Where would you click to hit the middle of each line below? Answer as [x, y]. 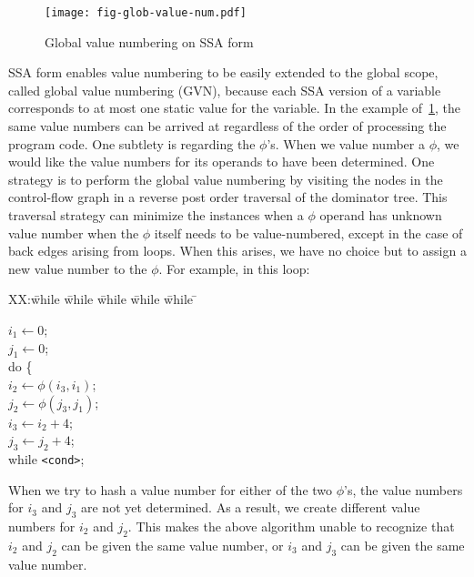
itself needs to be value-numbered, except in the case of [308, 233]
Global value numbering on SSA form [149, 41]
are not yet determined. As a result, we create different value [251, 507]
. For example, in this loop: [234, 268]
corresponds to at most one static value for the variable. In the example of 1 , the [235, 108]
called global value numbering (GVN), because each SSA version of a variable [225, 90]
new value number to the [78, 268]
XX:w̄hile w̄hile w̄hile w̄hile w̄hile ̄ [103, 299]
